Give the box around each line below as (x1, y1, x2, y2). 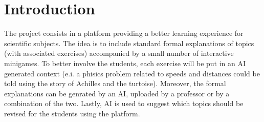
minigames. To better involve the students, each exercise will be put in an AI (4, 57, 246, 68)
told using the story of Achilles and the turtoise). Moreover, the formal (4, 78, 226, 89)
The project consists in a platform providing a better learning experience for (4, 28, 244, 38)
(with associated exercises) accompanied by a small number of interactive (4, 48, 234, 58)
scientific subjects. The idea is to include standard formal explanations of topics (4, 37, 254, 48)
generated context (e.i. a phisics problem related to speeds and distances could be (4, 68, 260, 78)
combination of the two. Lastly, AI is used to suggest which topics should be (4, 98, 244, 109)
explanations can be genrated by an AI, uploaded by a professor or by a (4, 88, 230, 98)
